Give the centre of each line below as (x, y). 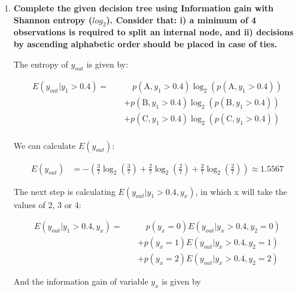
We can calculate (45, 145)
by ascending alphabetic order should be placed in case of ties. (145, 43)
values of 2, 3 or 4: (47, 204)
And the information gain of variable (81, 281)
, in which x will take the (241, 191)
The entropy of (41, 64)
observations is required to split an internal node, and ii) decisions (153, 32)
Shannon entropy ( (53, 19)
